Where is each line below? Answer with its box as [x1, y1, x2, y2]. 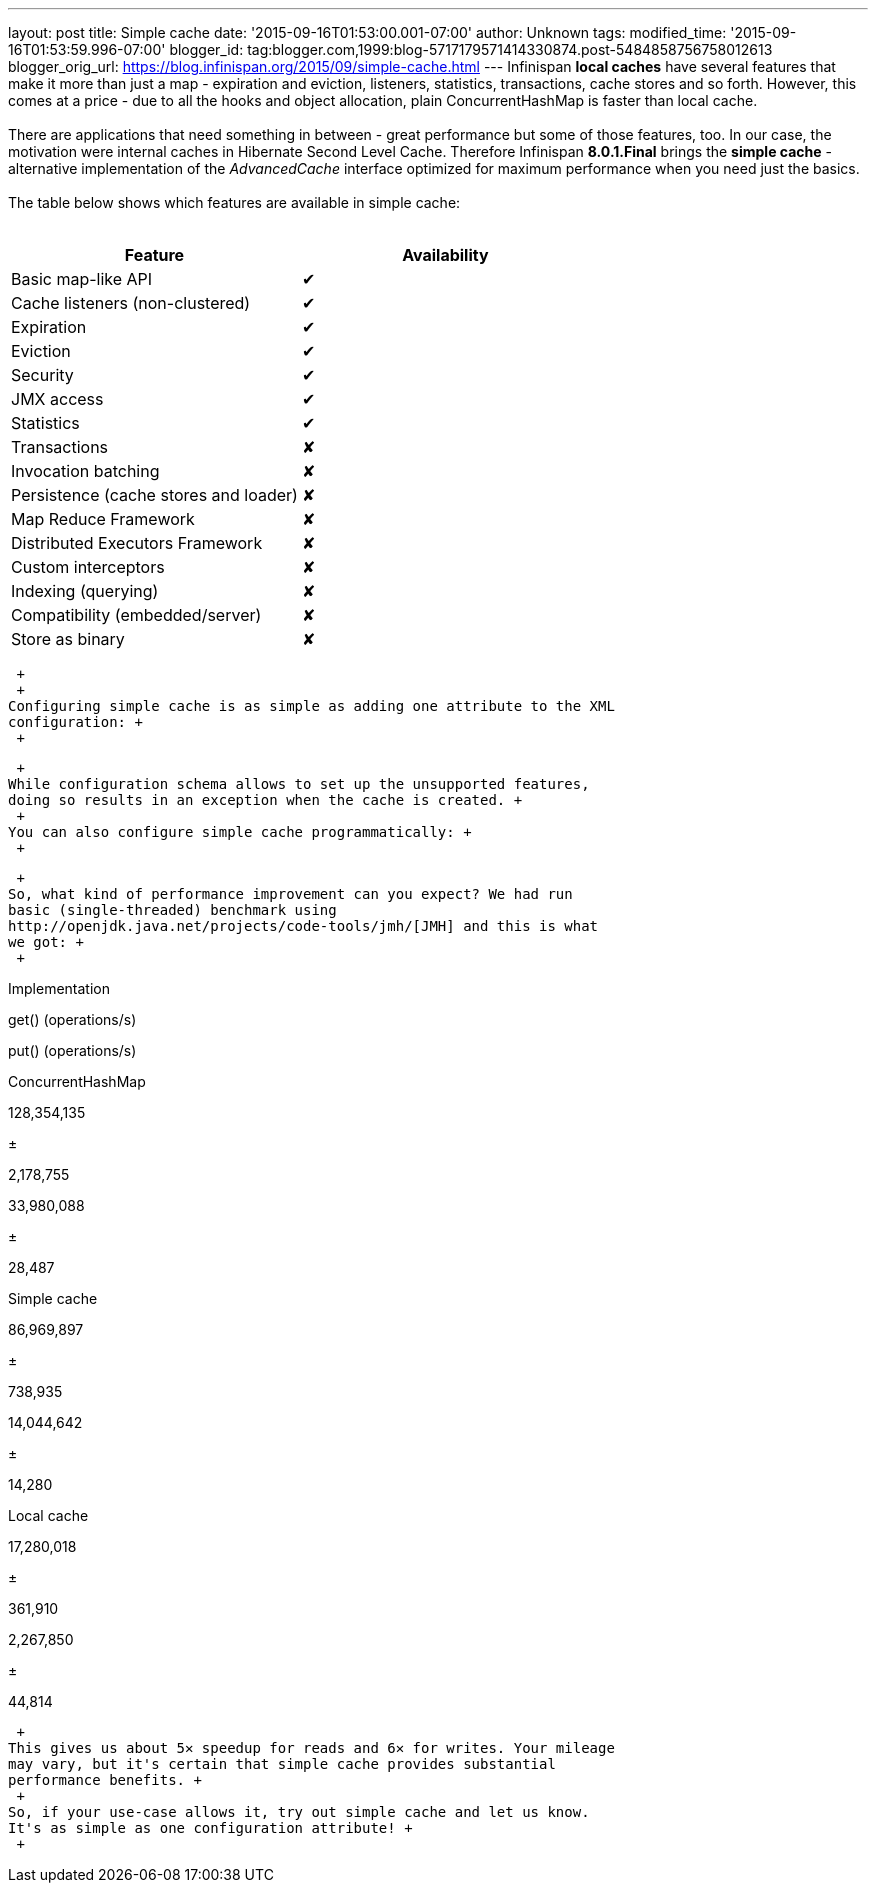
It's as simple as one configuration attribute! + [8, 1820, 413, 1836]
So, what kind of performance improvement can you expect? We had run [8, 886, 573, 902]
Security [11, 365, 74, 385]
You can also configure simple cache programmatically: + [8, 824, 472, 840]
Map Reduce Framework [11, 509, 195, 529]
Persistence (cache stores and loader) [11, 485, 298, 505]
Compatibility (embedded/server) [11, 605, 262, 625]
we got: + [8, 934, 84, 950]
